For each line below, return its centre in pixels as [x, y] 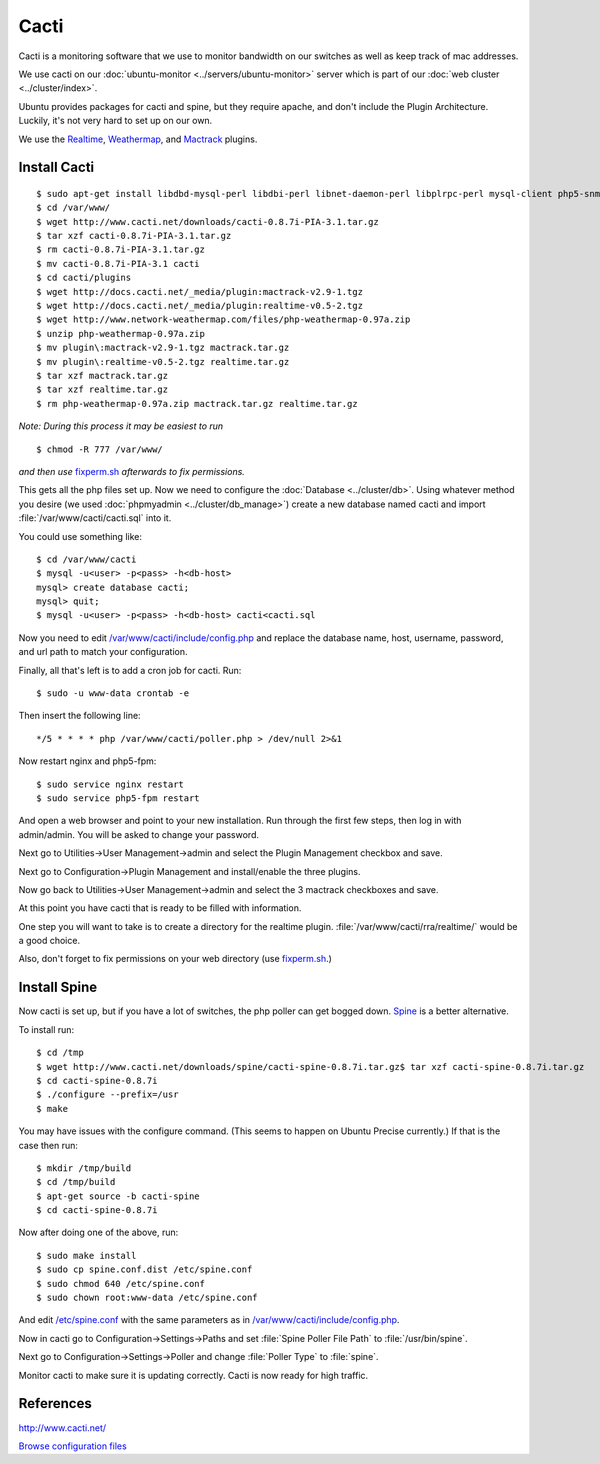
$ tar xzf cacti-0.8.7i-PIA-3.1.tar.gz [134, 236]
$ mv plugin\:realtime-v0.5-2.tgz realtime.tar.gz [163, 361]
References [55, 1403]
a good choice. [49, 941]
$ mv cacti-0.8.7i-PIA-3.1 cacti [118, 263]
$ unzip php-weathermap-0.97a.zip [120, 333]
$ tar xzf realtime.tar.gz [102, 389]
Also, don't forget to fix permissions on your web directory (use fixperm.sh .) [175, 959]
